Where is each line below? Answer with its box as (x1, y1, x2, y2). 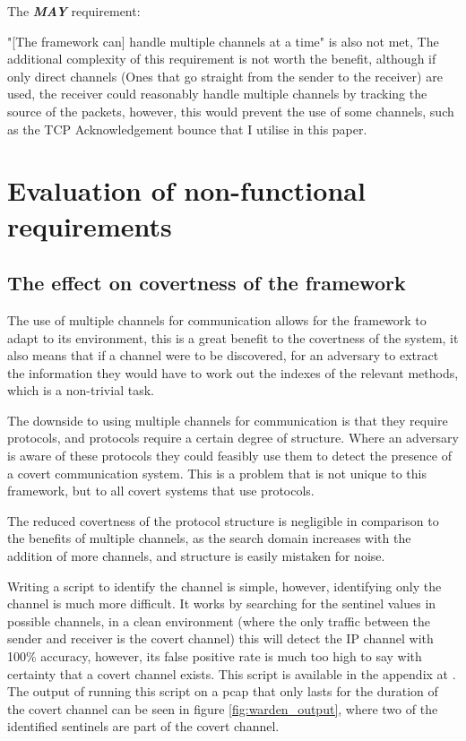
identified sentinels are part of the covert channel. (7, 717, 280, 736)
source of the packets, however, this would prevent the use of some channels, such (7, 101, 454, 120)
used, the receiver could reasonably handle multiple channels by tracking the (7, 84, 427, 103)
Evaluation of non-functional (7, 172, 366, 209)
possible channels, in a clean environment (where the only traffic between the (7, 611, 431, 630)
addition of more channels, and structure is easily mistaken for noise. (7, 547, 385, 565)
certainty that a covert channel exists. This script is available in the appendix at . (7, 664, 456, 683)
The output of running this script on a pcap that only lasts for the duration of (7, 682, 438, 701)
